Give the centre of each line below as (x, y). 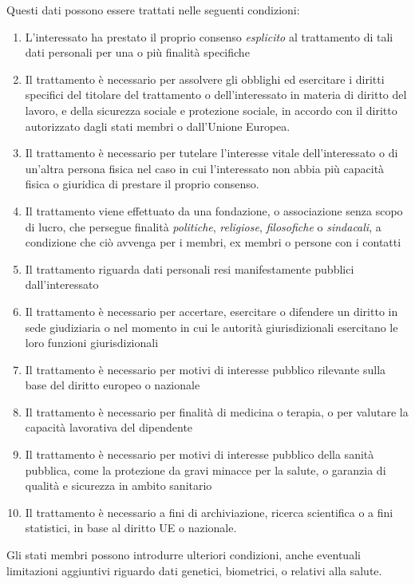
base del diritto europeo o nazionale (113, 385)
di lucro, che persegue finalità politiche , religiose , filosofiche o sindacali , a (203, 226)
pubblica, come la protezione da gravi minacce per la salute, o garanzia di (206, 470)
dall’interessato (62, 284)
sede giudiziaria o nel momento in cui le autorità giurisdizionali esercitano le (211, 327)
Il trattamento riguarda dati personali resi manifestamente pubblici (190, 268)
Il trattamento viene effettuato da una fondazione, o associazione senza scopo (214, 210)
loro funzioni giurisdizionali (92, 343)
